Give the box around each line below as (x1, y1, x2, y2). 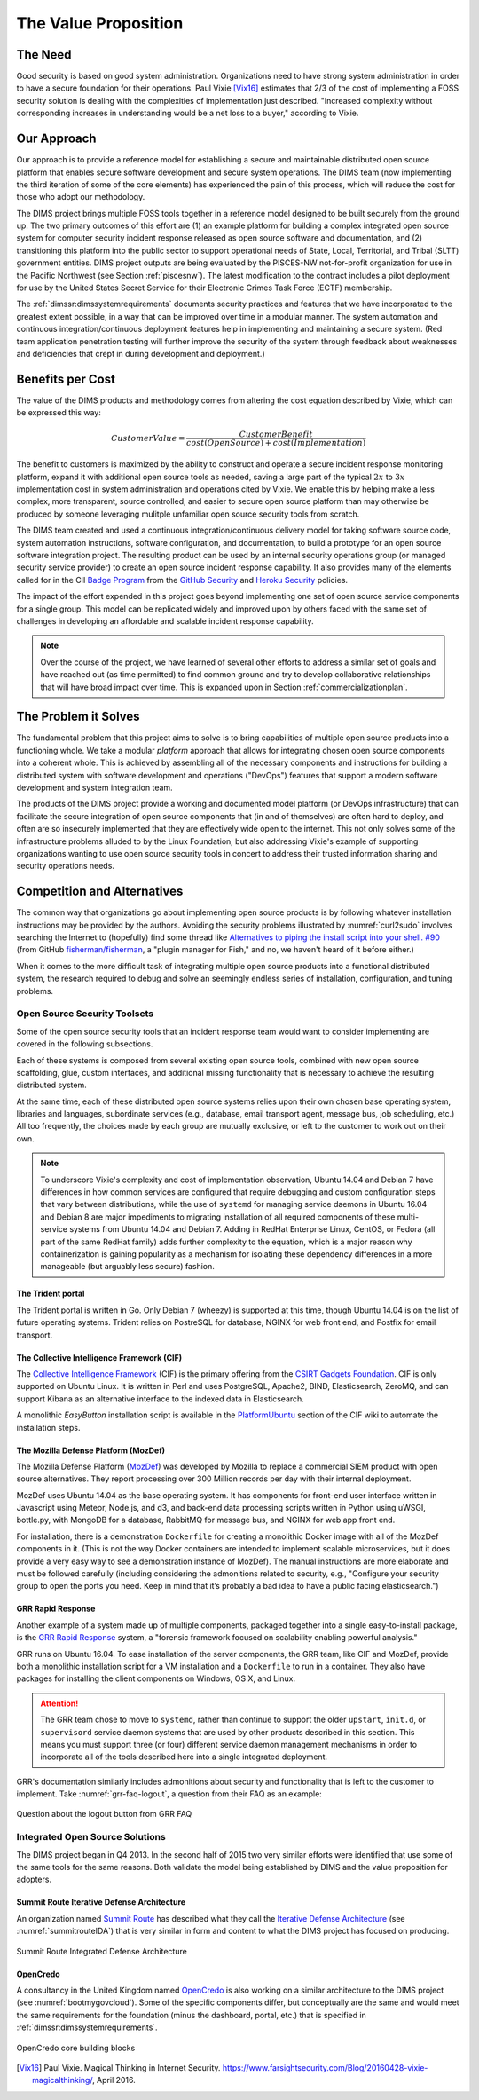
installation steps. (16, 1422, 81, 1433)
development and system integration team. (16, 782, 173, 793)
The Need (16, 47, 72, 62)
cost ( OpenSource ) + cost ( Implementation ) (186, 438, 366, 448)
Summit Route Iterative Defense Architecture (16, 1897, 186, 1907)
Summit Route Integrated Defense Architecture (16, 1946, 188, 1956)
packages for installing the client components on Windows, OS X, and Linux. (16, 1673, 296, 1684)
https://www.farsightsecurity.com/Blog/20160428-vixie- (222, 2062, 428, 2072)
